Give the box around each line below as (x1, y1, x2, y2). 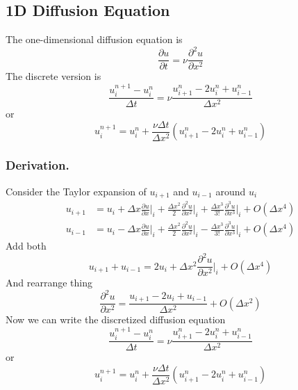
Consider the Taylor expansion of (6, 184, 147, 198)
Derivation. (6, 156, 69, 174)
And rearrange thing (6, 275, 92, 290)
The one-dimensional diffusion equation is (6, 32, 183, 47)
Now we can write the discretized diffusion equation (6, 312, 226, 327)
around (215, 184, 246, 198)
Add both (6, 238, 47, 253)
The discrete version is (6, 69, 101, 83)
